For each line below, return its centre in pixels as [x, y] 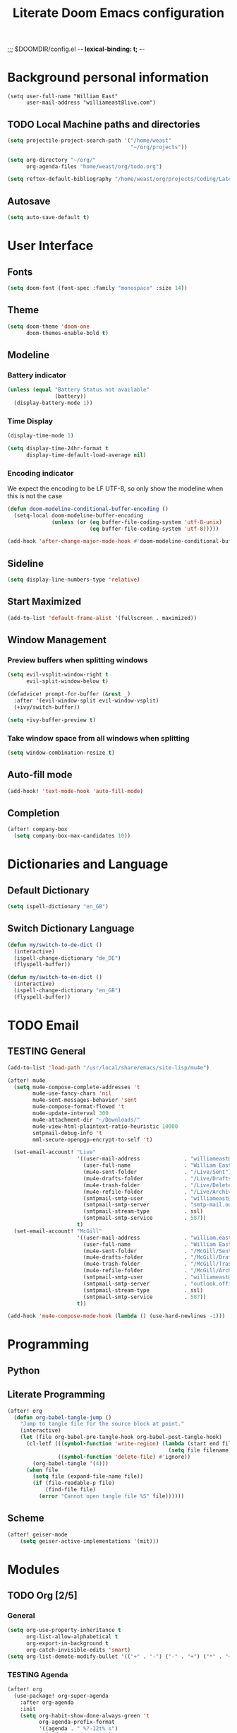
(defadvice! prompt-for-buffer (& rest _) [69, 694]
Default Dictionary [48, 890]
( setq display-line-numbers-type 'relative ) [74, 580]
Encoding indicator [41, 473]
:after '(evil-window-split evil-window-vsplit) [86, 701]
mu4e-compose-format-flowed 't [79, 1107]
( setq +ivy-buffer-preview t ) [52, 720]
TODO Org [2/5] [42, 1596]
